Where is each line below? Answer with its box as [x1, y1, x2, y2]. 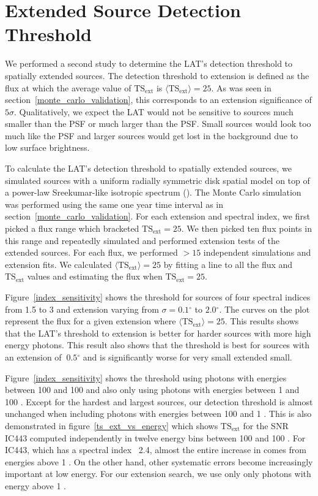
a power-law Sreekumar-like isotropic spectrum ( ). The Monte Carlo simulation [5, 186, 301, 199]
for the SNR [243, 419, 289, 432]
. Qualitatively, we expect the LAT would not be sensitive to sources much [14, 105, 294, 118]
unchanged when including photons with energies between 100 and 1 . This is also [5, 407, 312, 420]
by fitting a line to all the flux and [163, 258, 293, 270]
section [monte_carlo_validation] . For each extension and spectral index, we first [5, 210, 310, 223]
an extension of [5, 350, 62, 363]
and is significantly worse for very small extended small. [83, 350, 292, 363]
